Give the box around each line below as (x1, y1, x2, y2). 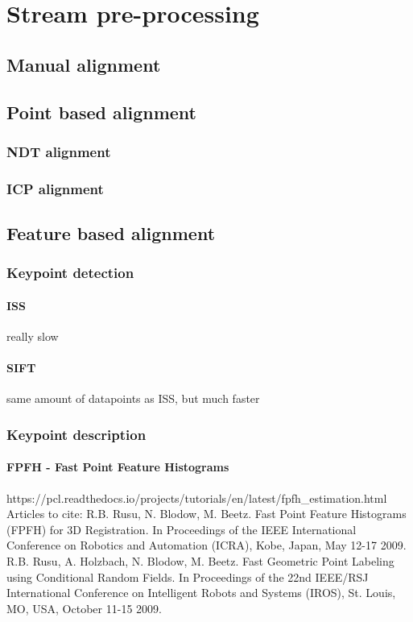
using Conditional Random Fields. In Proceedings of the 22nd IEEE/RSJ (6, 568, 369, 585)
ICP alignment (6, 178, 104, 198)
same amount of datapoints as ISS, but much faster (6, 390, 260, 407)
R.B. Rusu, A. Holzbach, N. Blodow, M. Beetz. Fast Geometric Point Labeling (6, 553, 394, 570)
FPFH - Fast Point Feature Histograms (6, 458, 229, 475)
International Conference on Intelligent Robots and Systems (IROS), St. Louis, (6, 584, 396, 601)
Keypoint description (6, 424, 147, 444)
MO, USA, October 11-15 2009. (6, 599, 162, 616)
